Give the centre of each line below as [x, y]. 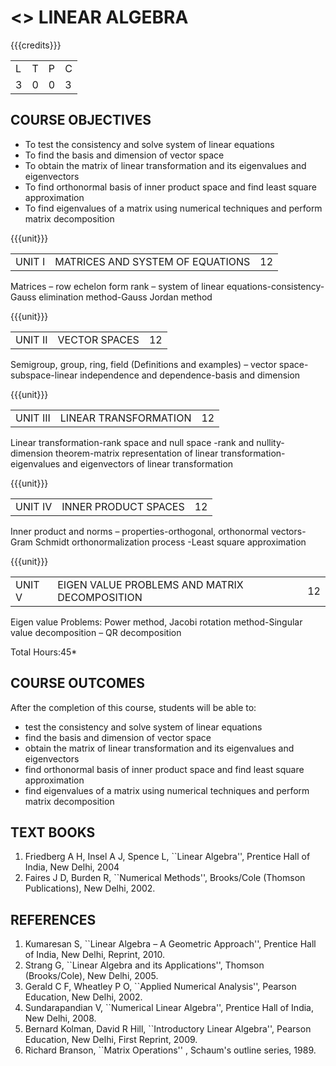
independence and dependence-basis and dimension [190, 375]
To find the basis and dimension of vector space [124, 155]
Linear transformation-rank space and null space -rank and [132, 442]
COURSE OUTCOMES [78, 683]
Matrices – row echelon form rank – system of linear [117, 286]
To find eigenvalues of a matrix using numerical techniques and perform [173, 208]
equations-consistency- [275, 286]
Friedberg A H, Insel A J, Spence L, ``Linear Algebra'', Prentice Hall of [167, 857]
